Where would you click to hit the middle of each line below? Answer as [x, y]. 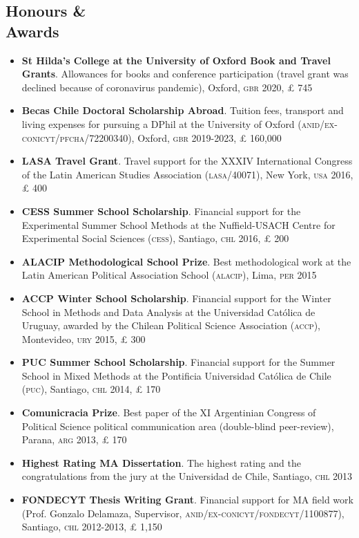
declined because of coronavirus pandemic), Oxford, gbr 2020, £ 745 [167, 87]
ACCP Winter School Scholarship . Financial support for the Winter [176, 298]
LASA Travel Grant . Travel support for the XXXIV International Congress [187, 161]
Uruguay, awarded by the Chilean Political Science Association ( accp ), [171, 325]
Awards [32, 31]
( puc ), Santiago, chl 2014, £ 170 [91, 389]
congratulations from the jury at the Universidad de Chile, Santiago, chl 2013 [187, 476]
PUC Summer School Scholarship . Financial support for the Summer [178, 362]
